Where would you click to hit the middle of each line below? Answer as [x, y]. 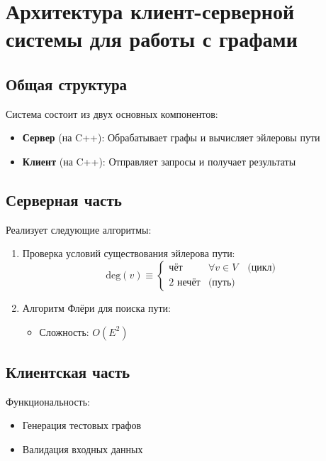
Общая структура [67, 83]
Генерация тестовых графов [82, 425]
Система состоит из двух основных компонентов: [112, 113]
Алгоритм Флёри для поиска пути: [97, 307]
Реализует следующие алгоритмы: [79, 229]
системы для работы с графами [152, 39]
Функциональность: [48, 401]
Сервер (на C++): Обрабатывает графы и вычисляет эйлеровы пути [171, 137]
